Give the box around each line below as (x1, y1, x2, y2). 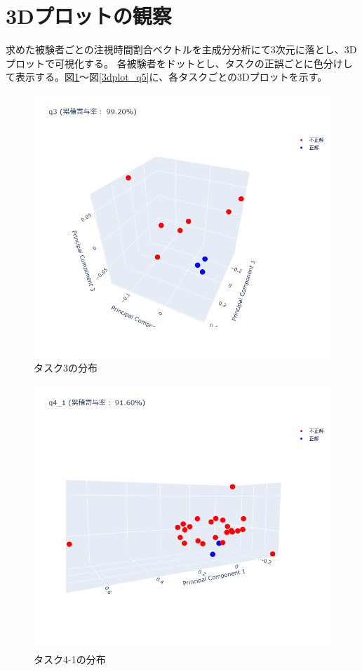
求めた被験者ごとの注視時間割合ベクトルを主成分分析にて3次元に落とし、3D (6, 42, 357, 57)
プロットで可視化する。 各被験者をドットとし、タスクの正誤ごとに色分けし (6, 55, 353, 70)
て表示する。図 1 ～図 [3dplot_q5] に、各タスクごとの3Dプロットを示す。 (6, 69, 328, 84)
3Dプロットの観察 (6, 1, 172, 30)
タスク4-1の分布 (34, 651, 106, 666)
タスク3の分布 (34, 360, 98, 375)
